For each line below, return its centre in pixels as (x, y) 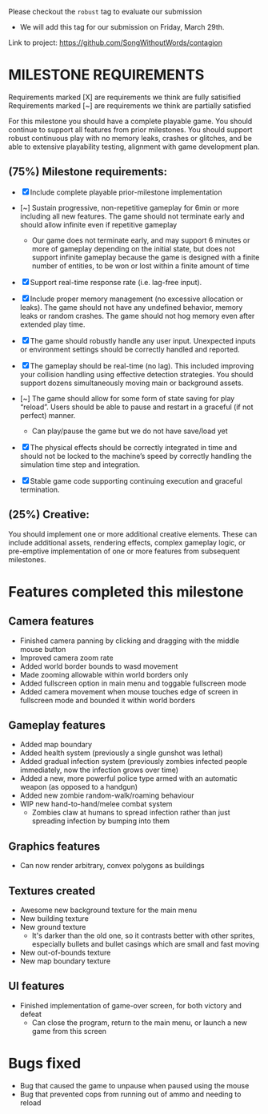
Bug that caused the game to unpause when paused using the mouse (134, 1085)
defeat (31, 1014)
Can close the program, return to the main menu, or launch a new (140, 1022)
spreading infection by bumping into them (101, 821)
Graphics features (54, 846)
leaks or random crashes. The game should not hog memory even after (137, 316)
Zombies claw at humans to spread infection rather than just (131, 813)
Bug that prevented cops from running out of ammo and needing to (130, 1094)
